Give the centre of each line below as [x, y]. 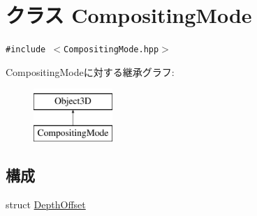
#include [26, 50]
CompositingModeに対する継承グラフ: [90, 71]
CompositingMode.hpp [111, 50]
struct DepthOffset [46, 204]
